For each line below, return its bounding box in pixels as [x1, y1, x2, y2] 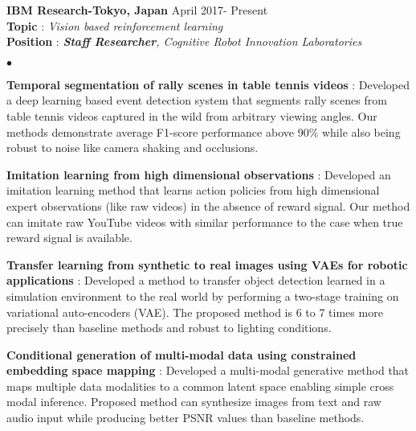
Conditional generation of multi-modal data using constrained [6, 346, 357, 363]
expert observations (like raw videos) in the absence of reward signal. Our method [6, 197, 410, 214]
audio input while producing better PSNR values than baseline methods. [6, 409, 365, 426]
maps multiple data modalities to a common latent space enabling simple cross [6, 377, 394, 394]
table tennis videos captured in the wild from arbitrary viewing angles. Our [6, 107, 377, 124]
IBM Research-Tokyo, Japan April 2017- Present [6, 2, 268, 18]
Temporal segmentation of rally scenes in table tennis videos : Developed [6, 76, 410, 92]
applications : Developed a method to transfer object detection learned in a [6, 272, 385, 289]
